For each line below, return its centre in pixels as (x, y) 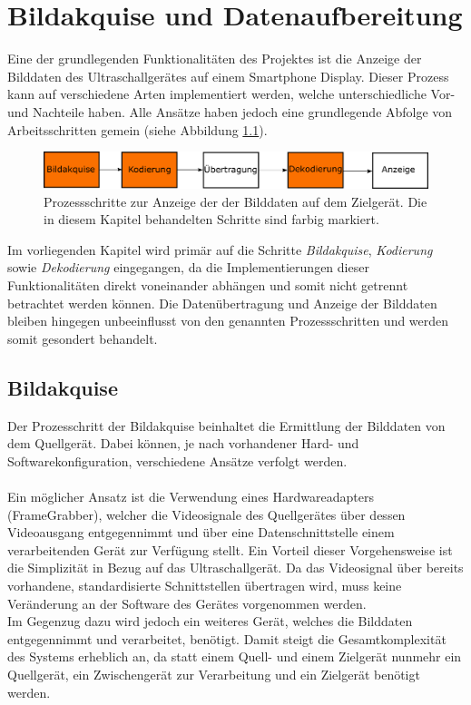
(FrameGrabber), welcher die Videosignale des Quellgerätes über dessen (206, 514)
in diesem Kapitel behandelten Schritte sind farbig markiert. (211, 219)
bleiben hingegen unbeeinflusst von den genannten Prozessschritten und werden (228, 321)
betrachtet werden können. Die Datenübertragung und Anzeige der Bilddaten (222, 303)
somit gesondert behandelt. (83, 338)
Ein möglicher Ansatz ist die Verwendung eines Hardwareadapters (191, 496)
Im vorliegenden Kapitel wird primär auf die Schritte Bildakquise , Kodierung (220, 249)
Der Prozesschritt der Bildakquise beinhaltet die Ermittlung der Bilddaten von (226, 425)
